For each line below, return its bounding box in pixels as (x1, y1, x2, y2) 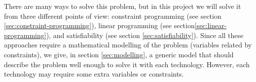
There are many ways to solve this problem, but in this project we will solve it (4, 1, 241, 11)
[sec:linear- (194, 20, 227, 31)
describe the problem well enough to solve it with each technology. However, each (4, 59, 250, 69)
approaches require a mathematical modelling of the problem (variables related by (4, 40, 252, 50)
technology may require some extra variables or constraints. (4, 69, 184, 79)
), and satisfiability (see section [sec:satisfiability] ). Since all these (46, 30, 244, 40)
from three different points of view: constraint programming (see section (4, 10, 221, 21)
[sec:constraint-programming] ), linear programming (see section (4, 20, 195, 31)
